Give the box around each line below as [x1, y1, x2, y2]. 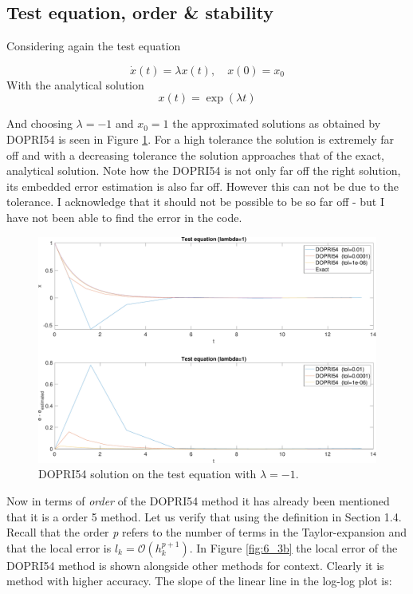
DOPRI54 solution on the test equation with [38, 465, 257, 482]
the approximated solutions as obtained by [172, 115, 381, 132]
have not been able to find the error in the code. [6, 208, 242, 225]
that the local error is [6, 539, 112, 556]
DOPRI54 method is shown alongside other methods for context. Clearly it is [6, 556, 384, 573]
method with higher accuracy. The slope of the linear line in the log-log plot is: [6, 572, 392, 589]
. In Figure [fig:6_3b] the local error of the [189, 539, 398, 556]
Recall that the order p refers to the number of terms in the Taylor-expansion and [6, 524, 407, 541]
